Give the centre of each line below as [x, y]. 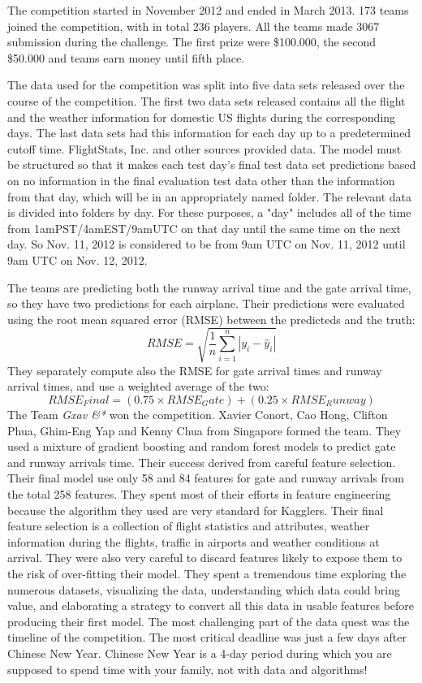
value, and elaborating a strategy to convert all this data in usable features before [211, 605]
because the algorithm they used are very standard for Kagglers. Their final [196, 510]
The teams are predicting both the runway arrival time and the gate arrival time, [209, 287]
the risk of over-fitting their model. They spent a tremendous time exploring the [207, 573]
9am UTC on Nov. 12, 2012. [78, 259]
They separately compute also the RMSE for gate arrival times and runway [195, 370]
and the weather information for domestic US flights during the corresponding [202, 117]
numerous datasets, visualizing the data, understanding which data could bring [204, 589]
